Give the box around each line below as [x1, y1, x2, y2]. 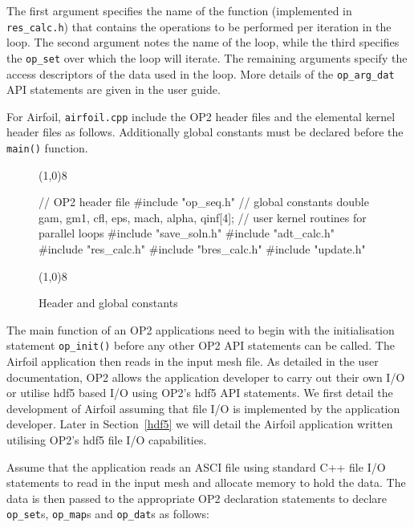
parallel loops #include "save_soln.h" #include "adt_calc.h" [39, 225, 335, 241]
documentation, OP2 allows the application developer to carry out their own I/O [6, 368, 405, 385]
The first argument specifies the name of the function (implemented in [6, 2, 352, 18]
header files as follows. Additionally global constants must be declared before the [6, 124, 404, 140]
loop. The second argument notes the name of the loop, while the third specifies [6, 34, 400, 51]
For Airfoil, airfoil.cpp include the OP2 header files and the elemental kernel [6, 107, 396, 124]
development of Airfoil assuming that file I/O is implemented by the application [6, 399, 400, 416]
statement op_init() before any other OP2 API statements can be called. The [6, 337, 395, 354]
